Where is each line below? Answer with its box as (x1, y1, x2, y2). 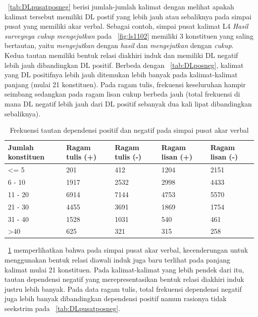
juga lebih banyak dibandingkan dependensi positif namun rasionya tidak (4, 293, 227, 304)
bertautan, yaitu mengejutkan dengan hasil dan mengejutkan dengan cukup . (4, 40, 234, 51)
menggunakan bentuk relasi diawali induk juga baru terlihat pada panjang (4, 255, 230, 265)
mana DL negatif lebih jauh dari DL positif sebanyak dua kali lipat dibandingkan (4, 98, 252, 108)
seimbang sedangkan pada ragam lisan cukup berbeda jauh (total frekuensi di (4, 89, 240, 99)
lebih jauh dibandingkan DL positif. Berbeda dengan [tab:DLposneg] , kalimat (4, 59, 244, 70)
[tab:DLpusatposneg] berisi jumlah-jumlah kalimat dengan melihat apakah (8, 1, 234, 11)
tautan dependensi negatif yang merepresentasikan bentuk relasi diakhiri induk (4, 274, 244, 284)
